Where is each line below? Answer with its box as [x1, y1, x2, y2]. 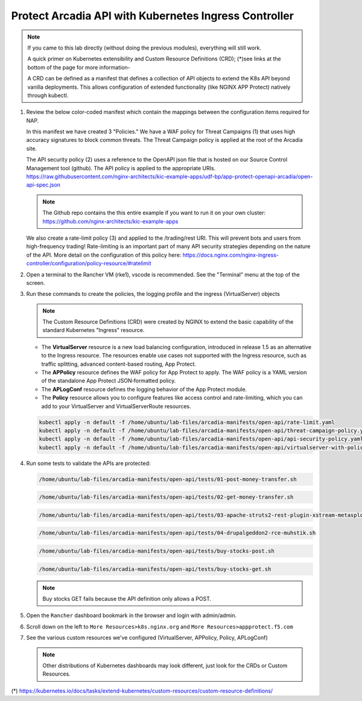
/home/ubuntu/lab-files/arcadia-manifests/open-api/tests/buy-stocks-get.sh [39, 565, 271, 572]
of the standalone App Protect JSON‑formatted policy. [41, 377, 176, 385]
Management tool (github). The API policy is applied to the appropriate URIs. [26, 164, 216, 171]
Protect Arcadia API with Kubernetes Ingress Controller [11, 9, 294, 22]
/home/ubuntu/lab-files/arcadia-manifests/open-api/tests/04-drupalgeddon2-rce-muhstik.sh [39, 530, 316, 537]
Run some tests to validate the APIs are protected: [26, 459, 151, 467]
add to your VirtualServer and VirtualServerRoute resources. [41, 402, 191, 410]
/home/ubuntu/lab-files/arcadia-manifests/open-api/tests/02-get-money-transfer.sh [39, 494, 294, 501]
